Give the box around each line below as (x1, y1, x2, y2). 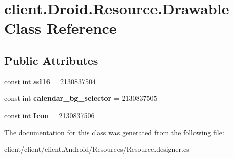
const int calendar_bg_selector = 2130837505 (4, 93, 158, 103)
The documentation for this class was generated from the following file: (4, 127, 224, 137)
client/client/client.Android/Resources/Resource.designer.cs (4, 144, 189, 154)
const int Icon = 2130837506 (4, 110, 95, 120)
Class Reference (4, 18, 117, 38)
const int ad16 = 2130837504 (4, 76, 96, 86)
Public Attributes (4, 52, 98, 68)
